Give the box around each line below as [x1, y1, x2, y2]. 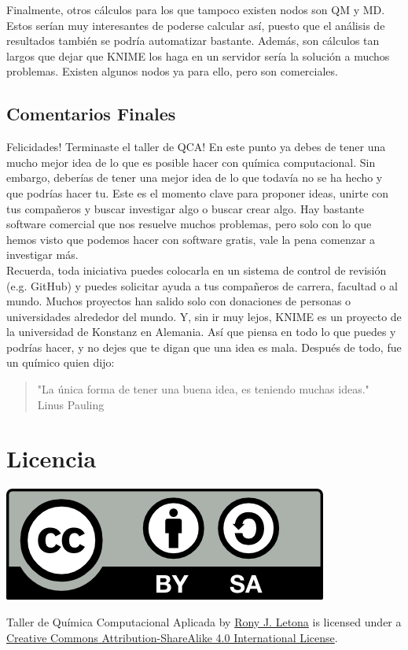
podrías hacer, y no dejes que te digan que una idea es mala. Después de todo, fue [6, 338, 402, 355]
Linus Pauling [37, 396, 105, 412]
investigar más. [6, 246, 79, 263]
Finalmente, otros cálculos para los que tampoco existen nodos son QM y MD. [6, 2, 385, 17]
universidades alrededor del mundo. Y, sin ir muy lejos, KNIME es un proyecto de [6, 308, 402, 324]
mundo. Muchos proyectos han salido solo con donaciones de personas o [6, 293, 351, 309]
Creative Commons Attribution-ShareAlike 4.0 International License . [6, 629, 338, 645]
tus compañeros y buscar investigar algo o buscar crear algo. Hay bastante [6, 200, 364, 216]
